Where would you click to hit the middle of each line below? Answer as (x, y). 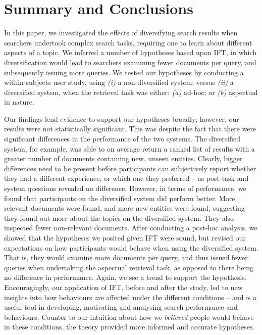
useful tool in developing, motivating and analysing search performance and (121, 307)
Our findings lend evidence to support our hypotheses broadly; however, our (122, 118)
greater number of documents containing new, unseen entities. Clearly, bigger (123, 158)
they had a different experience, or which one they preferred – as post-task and (126, 178)
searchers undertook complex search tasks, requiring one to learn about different (128, 42)
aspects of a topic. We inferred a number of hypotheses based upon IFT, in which (130, 52)
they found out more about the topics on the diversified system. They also (119, 218)
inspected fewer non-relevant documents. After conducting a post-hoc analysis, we (131, 228)
